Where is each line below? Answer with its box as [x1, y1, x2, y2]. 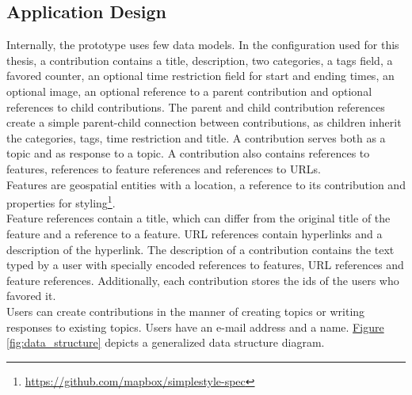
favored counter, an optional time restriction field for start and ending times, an [6, 67, 395, 84]
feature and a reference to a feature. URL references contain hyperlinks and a [6, 225, 383, 241]
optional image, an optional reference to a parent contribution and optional [6, 82, 372, 99]
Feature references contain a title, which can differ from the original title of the [6, 210, 391, 226]
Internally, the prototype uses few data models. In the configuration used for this [6, 36, 399, 53]
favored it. [6, 287, 56, 304]
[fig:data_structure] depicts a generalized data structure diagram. [6, 334, 325, 351]
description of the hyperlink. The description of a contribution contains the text [6, 241, 395, 257]
